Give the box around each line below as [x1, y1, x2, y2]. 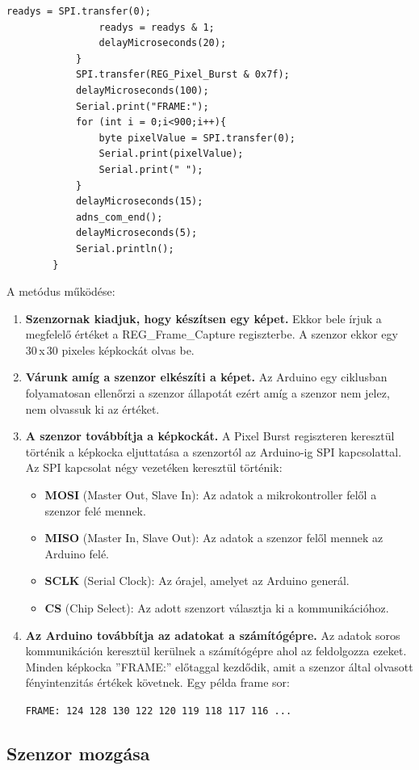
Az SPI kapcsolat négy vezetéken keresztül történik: [25, 459, 283, 476]
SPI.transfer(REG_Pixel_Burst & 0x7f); [75, 69, 290, 81]
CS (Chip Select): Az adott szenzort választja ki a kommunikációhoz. [44, 600, 389, 616]
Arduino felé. [44, 545, 109, 562]
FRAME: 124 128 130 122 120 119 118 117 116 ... [25, 705, 292, 717]
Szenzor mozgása [6, 741, 150, 766]
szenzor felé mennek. [44, 502, 146, 519]
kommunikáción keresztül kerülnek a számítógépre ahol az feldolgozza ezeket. [25, 642, 407, 659]
